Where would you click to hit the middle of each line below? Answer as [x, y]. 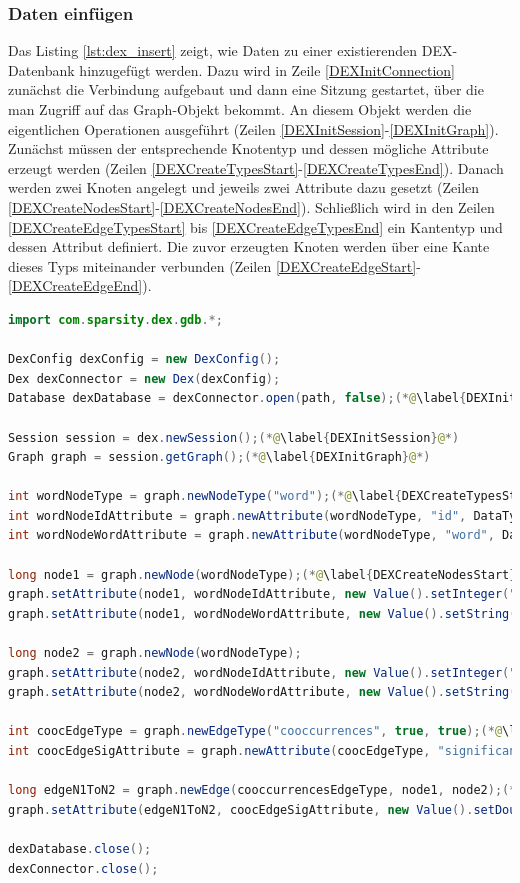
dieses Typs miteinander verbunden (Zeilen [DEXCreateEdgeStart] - [214, 265]
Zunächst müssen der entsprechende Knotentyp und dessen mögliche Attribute [248, 148]
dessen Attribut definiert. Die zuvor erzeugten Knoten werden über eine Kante [249, 246]
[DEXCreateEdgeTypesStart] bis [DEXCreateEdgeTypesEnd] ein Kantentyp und [255, 226]
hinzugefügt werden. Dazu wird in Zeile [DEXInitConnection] [267, 69]
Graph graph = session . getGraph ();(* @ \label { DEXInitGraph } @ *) [219, 457]
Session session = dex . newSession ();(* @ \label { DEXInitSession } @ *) [234, 437]
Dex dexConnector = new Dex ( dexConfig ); [144, 378]
